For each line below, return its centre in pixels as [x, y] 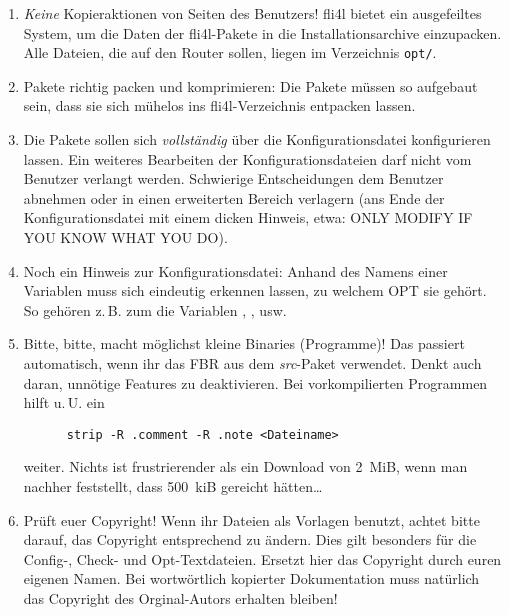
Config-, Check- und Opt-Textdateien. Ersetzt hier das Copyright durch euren [262, 558]
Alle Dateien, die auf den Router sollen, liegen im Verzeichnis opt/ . [230, 52]
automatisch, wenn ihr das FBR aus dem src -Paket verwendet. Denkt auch [252, 362]
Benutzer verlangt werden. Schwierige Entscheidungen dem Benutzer [233, 178]
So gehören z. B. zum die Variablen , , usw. [155, 309]
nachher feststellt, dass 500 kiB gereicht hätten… [173, 486]
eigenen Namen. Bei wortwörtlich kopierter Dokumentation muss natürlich [251, 578]
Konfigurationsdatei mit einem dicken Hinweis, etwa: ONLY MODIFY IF [248, 217]
